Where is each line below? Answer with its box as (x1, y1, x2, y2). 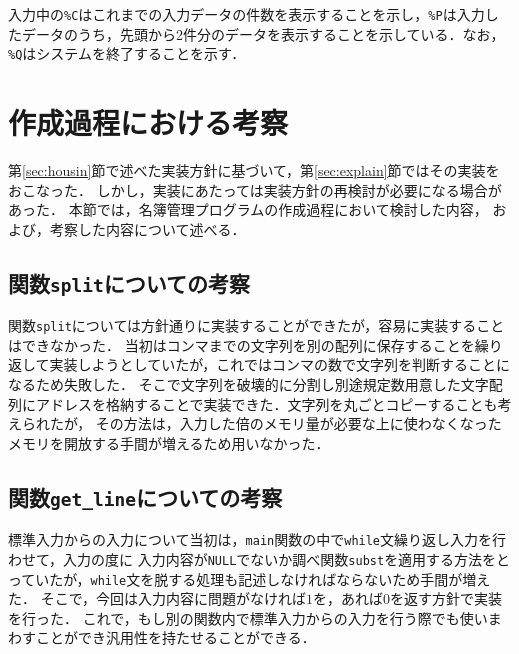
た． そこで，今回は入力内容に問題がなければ (8, 588, 307, 609)
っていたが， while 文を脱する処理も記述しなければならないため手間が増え (8, 568, 491, 589)
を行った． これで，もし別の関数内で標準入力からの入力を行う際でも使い (8, 607, 488, 628)
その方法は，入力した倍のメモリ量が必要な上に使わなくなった (95, 413, 502, 434)
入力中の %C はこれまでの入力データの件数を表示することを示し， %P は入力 (8, 4, 485, 24)
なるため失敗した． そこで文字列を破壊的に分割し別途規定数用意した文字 (8, 374, 489, 395)
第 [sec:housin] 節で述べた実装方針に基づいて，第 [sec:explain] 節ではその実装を (8, 160, 500, 181)
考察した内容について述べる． (49, 218, 246, 239)
